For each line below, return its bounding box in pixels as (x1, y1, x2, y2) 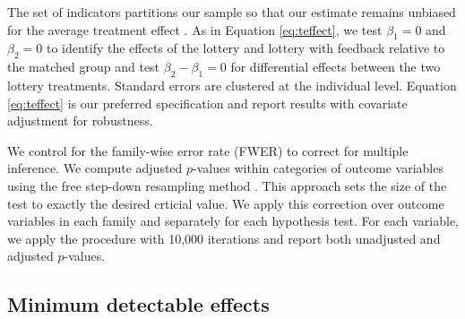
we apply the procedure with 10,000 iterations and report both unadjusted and (7, 228, 441, 247)
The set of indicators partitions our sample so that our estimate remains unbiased (7, 3, 456, 21)
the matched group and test (7, 57, 160, 76)
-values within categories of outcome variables (193, 159, 443, 177)
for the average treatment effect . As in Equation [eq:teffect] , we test (7, 20, 383, 39)
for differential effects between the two (230, 57, 441, 76)
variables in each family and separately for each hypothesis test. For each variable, (7, 211, 459, 230)
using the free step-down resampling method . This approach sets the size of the (7, 176, 447, 194)
